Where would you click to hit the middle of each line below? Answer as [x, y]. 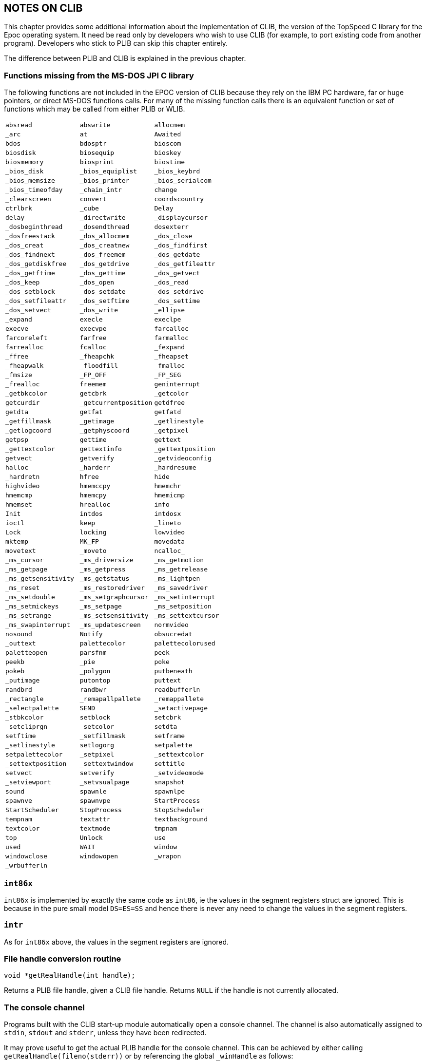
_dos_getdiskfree [36, 264]
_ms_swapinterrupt [38, 625]
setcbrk [168, 718]
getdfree [170, 403]
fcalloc [93, 347]
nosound [19, 634]
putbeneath [173, 671]
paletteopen [27, 653]
